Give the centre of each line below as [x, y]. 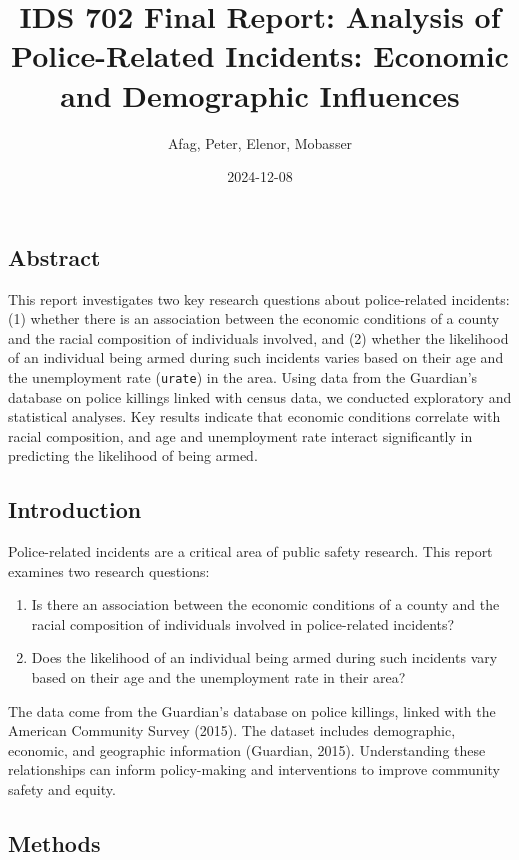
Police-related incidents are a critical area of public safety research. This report [250, 551]
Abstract [54, 256]
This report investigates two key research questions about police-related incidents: [259, 298]
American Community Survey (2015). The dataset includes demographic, [232, 730]
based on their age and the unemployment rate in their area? [218, 677]
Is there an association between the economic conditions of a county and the [265, 604]
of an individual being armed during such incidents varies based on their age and [256, 357]
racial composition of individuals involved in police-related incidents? [243, 623]
